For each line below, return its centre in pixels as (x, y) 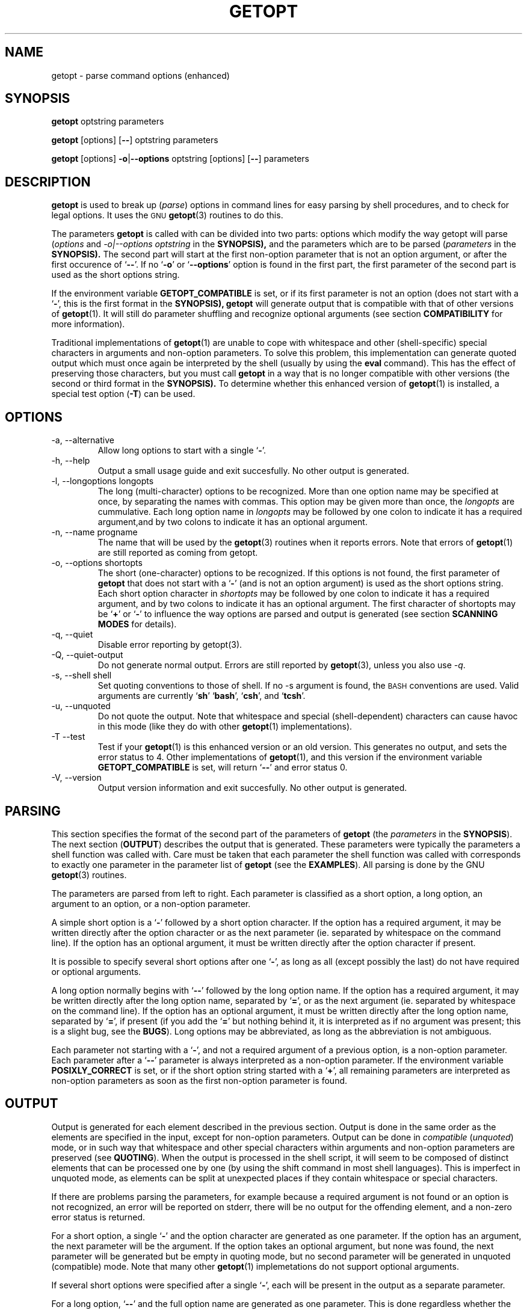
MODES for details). (137, 624)
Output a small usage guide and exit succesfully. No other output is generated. (254, 471)
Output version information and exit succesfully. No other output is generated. (252, 788)
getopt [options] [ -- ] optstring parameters (135, 140)
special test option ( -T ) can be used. (123, 394)
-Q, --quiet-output (87, 655)
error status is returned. (98, 1217)
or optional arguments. (96, 971)
